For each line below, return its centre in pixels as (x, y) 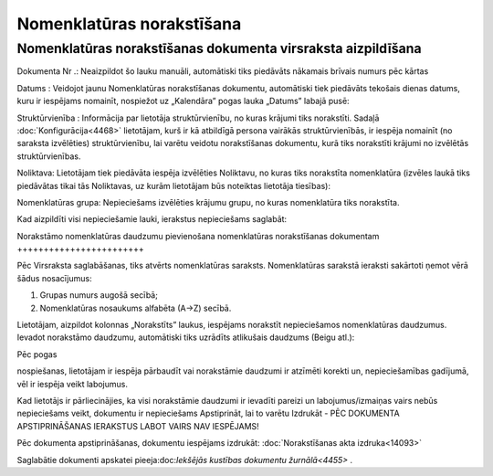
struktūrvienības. (49, 156)
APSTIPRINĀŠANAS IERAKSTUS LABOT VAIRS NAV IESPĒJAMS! (138, 426)
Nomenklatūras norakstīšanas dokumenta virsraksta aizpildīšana (219, 48)
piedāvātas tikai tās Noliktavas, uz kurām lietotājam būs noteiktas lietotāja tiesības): (173, 185)
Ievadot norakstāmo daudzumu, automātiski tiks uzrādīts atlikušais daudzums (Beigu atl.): (186, 337)
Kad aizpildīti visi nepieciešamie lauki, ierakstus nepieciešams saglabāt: (152, 219)
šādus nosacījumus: (54, 278)
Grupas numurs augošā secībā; (99, 295)
